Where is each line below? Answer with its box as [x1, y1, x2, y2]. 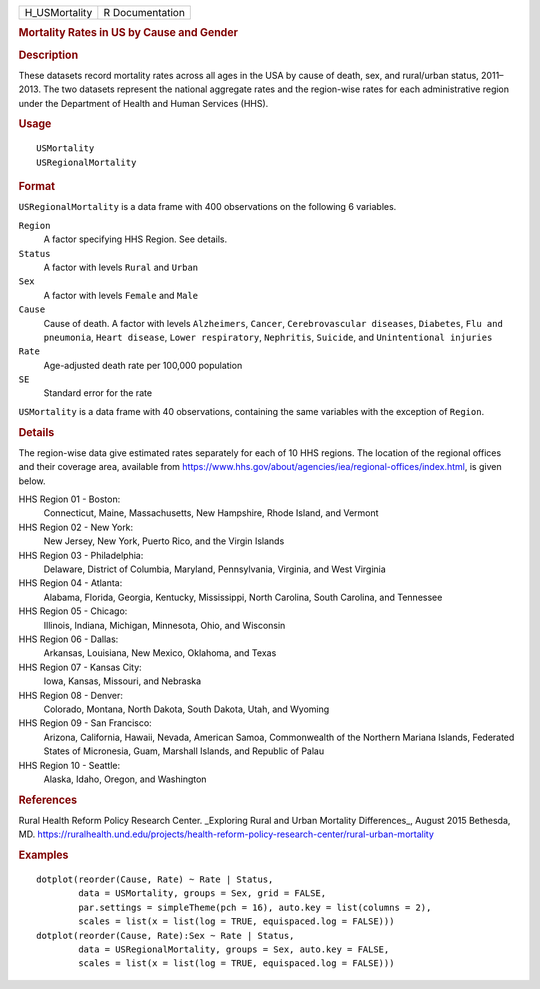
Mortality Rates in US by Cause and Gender [18, 26, 239, 40]
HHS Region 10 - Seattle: [18, 759, 121, 771]
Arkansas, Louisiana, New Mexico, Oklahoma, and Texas [43, 647, 277, 659]
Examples [18, 848, 69, 862]
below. [18, 475, 46, 487]
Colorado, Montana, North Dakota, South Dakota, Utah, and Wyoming [43, 703, 330, 715]
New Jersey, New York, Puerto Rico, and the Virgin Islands [43, 535, 285, 547]
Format [18, 180, 55, 194]
